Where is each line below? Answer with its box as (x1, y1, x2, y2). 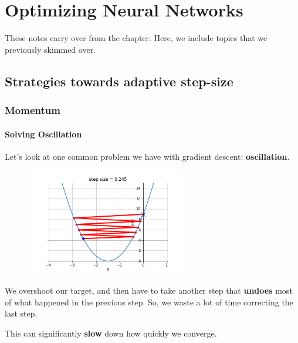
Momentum (5, 103, 60, 117)
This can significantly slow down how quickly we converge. (5, 327, 217, 339)
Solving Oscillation (5, 127, 82, 140)
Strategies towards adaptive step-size (5, 72, 233, 90)
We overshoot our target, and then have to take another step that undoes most (5, 284, 293, 297)
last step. (5, 307, 38, 320)
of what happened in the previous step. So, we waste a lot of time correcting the (5, 295, 293, 308)
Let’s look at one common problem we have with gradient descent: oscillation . (5, 150, 290, 162)
